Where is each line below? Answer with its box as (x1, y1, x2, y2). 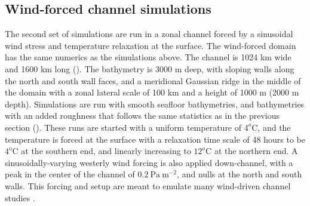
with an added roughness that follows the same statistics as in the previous (5, 109, 280, 122)
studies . (5, 191, 35, 204)
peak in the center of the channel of (5, 168, 135, 180)
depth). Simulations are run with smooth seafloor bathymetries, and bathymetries (5, 97, 305, 110)
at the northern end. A (214, 144, 298, 157)
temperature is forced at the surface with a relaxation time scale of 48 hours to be (5, 133, 305, 145)
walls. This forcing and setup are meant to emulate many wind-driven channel (5, 179, 291, 192)
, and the (257, 121, 291, 133)
